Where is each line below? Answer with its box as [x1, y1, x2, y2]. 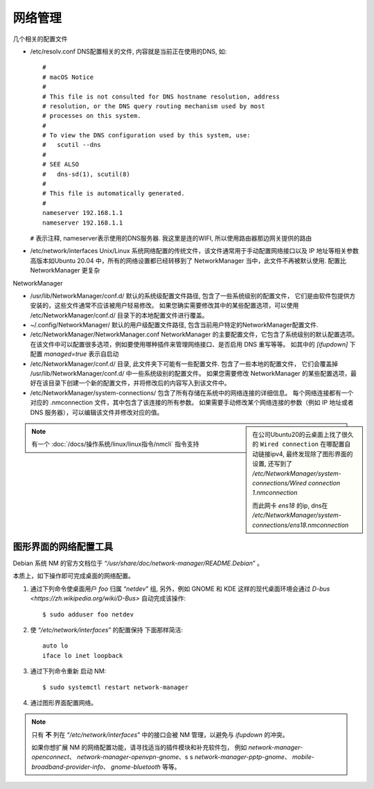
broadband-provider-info [31, 763, 104, 771]
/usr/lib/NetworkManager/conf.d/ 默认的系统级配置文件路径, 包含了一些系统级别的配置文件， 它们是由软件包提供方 [30, 291, 356, 300]
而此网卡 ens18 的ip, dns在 [252, 501, 328, 510]
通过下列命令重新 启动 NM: [30, 667, 107, 675]
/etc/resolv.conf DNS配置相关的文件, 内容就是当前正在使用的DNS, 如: [30, 47, 227, 55]
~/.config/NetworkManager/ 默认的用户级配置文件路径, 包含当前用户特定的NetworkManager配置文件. [30, 321, 319, 329]
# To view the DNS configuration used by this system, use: [42, 132, 251, 139]
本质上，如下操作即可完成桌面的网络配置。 [12, 572, 134, 580]
